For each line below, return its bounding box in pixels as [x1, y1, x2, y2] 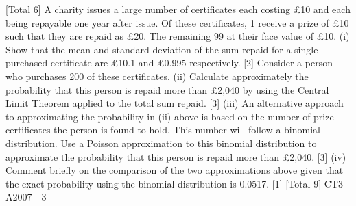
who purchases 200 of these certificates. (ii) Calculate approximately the [5, 68, 309, 83]
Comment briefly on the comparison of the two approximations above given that [5, 163, 344, 177]
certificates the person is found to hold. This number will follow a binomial [5, 123, 320, 137]
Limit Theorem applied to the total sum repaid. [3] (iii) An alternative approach [5, 96, 344, 110]
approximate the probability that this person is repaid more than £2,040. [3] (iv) [5, 149, 346, 164]
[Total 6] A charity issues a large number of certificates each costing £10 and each [5, 2, 351, 16]
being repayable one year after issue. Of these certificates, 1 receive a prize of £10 [5, 15, 349, 29]
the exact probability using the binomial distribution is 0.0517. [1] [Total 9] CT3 [5, 176, 343, 190]
